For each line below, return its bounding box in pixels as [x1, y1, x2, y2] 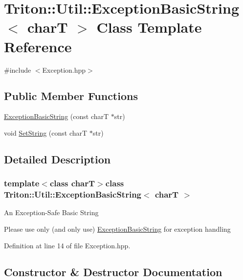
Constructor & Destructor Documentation [4, 264, 222, 279]
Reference [4, 36, 72, 56]
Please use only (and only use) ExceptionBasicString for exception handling [4, 224, 231, 234]
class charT [49, 177, 95, 189]
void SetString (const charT [4, 127, 88, 138]
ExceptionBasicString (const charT [4, 111, 109, 121]
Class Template [96, 17, 202, 37]
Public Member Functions [4, 88, 138, 103]
